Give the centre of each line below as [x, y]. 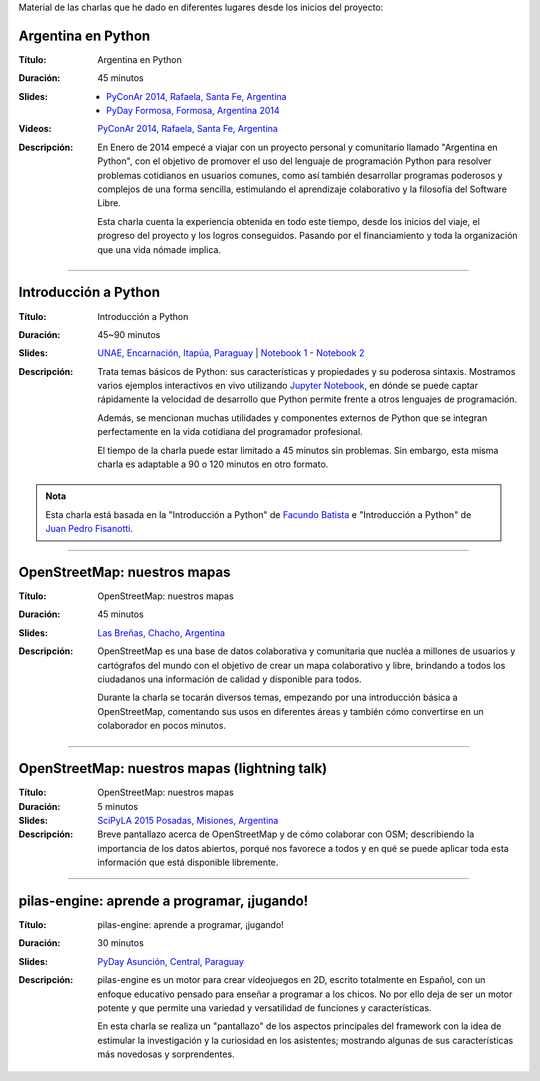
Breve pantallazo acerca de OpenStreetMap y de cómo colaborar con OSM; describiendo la [286, 834]
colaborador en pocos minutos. [162, 726]
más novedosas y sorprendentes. [166, 1054]
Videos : [35, 129]
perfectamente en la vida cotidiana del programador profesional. [230, 432]
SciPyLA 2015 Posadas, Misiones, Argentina [188, 820]
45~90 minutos [129, 334]
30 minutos [120, 943]
